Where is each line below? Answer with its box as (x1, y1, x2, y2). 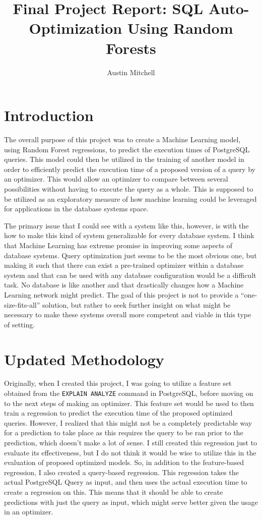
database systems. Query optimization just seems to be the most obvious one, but (4, 250, 257, 260)
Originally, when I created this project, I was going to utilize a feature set (4, 378, 232, 388)
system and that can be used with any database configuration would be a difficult (4, 269, 256, 280)
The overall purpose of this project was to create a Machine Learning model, (4, 134, 241, 145)
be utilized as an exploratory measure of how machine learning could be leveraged (4, 193, 257, 204)
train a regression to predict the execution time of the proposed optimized (4, 408, 233, 418)
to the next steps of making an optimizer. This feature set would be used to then (4, 397, 254, 408)
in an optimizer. (4, 506, 53, 517)
